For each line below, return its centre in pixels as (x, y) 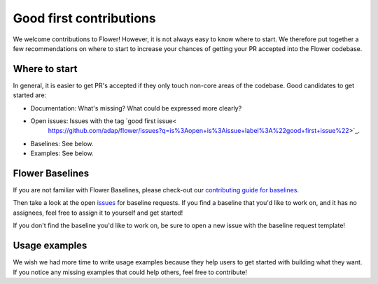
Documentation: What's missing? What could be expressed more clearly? (136, 108)
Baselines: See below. (62, 143)
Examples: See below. (62, 153)
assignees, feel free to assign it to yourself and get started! (98, 213)
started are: (30, 95)
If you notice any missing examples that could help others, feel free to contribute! (130, 272)
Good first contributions (85, 18)
